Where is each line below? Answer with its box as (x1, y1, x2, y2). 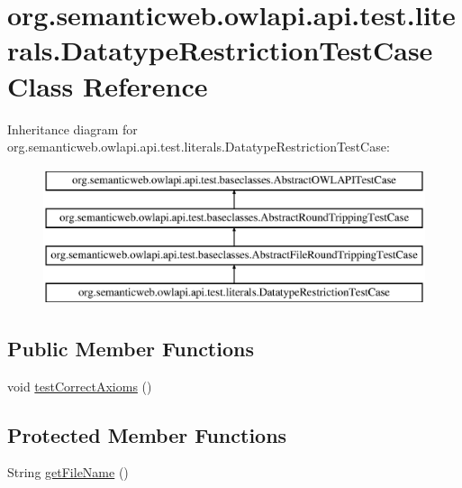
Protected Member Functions (7, 420, 287, 448)
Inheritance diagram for (7, 119, 138, 138)
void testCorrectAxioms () (7, 376, 152, 395)
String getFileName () (7, 463, 129, 482)
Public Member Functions (7, 334, 254, 362)
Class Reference (7, 67, 208, 104)
